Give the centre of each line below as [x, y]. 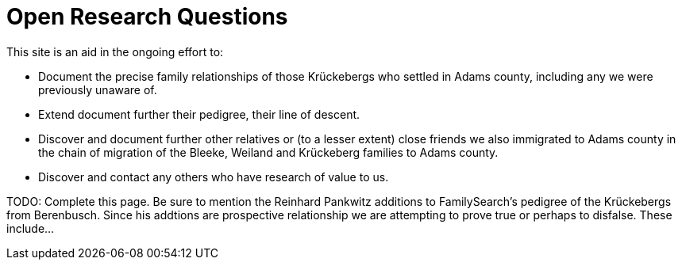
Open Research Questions [147, 17]
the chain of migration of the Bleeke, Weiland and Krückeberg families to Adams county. [268, 152]
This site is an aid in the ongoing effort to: [115, 51]
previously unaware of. [98, 89]
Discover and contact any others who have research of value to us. [214, 177]
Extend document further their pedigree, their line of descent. [199, 114]
